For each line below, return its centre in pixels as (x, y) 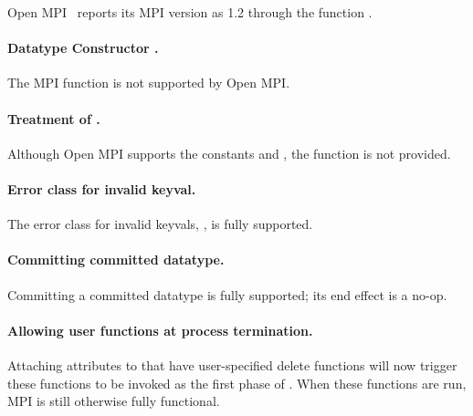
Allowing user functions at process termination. (160, 330)
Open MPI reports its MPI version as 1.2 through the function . (190, 12)
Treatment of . (54, 118)
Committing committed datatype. (116, 260)
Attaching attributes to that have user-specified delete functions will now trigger (232, 364)
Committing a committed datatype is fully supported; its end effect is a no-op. (227, 294)
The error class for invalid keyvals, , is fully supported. (160, 224)
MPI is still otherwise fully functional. (114, 401)
